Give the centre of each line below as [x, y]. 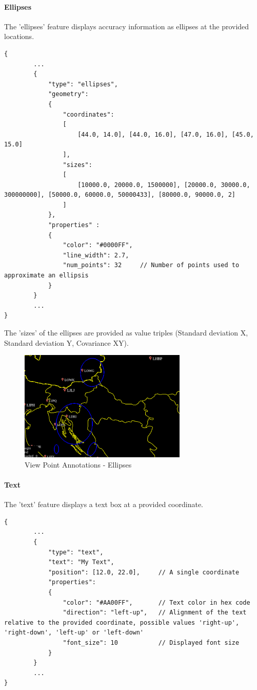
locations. [19, 36]
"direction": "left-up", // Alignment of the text [155, 613]
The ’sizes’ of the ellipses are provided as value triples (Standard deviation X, [126, 333]
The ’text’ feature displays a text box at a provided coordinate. [104, 504]
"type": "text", [76, 552]
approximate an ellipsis [46, 276]
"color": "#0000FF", [98, 245]
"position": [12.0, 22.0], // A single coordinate [144, 572]
